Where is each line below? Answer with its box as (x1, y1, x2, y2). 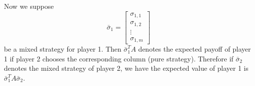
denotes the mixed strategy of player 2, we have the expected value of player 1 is (4, 63, 249, 73)
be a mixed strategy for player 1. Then (4, 44, 122, 54)
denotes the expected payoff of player (138, 44, 251, 54)
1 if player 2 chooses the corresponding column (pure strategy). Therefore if (4, 53, 234, 63)
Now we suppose (4, 1, 54, 11)
